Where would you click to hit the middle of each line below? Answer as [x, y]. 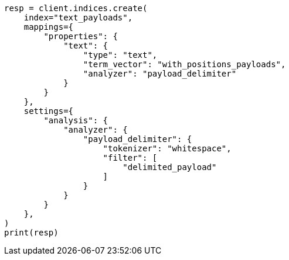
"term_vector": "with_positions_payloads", [184, 64]
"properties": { [81, 36]
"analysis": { [76, 120]
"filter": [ [130, 158]
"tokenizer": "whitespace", [167, 148]
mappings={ [49, 27]
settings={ [49, 111]
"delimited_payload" [170, 167]
